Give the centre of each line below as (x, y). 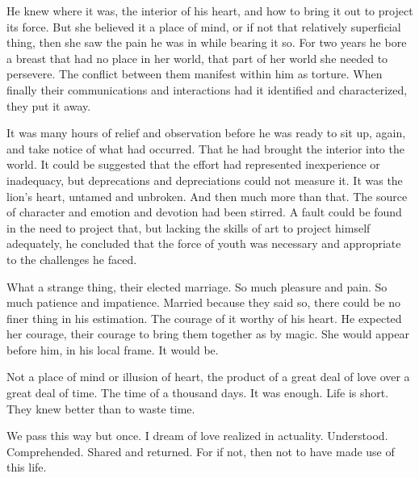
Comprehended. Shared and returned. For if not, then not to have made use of (201, 451)
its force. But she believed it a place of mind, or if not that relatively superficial (204, 26)
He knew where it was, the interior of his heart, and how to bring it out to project (210, 10)
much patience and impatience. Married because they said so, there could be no (203, 302)
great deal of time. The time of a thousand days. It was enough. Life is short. (198, 393)
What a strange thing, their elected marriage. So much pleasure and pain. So (197, 286)
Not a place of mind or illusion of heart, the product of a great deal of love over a (208, 377)
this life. (27, 467)
